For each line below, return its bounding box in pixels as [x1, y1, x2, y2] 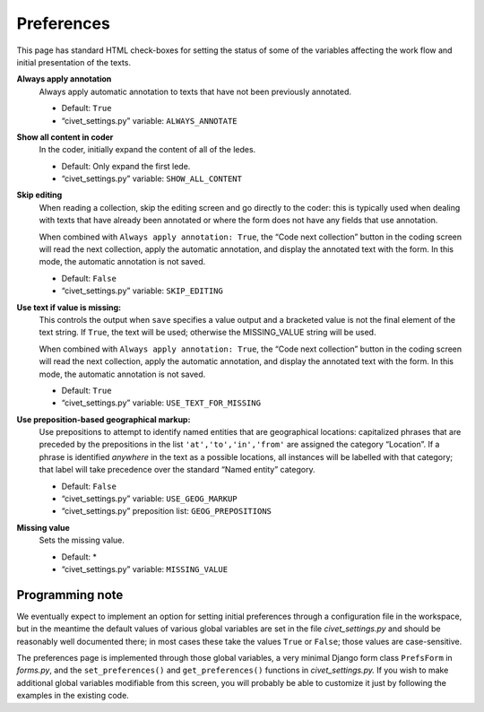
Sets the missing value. [39, 534, 125, 546]
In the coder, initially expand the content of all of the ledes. [39, 144, 256, 155]
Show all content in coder [16, 131, 114, 143]
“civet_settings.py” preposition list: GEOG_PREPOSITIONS [61, 506, 272, 517]
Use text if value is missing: [16, 301, 122, 313]
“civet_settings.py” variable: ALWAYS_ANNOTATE [61, 115, 238, 126]
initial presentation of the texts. [16, 56, 132, 67]
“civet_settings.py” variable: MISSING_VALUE [61, 564, 229, 574]
